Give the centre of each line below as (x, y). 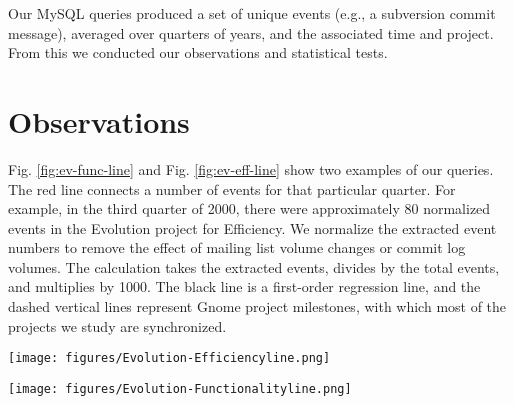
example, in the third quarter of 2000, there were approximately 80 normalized (249, 208)
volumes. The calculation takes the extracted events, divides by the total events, (254, 266)
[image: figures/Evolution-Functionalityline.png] (180, 388)
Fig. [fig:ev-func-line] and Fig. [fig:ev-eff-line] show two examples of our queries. (251, 168)
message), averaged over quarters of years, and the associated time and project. (251, 32)
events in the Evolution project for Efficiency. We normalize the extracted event (252, 227)
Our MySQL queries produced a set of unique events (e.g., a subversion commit (252, 13)
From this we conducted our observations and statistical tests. (198, 52)
